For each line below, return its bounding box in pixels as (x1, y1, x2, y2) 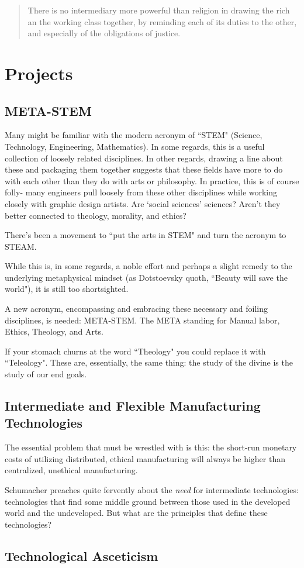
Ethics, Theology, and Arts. (5, 325, 103, 338)
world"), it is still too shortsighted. (5, 283, 129, 295)
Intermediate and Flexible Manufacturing (5, 397, 261, 415)
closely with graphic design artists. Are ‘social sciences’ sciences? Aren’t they (5, 197, 281, 209)
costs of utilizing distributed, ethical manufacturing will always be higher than (5, 452, 285, 464)
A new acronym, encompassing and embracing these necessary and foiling (5, 302, 268, 315)
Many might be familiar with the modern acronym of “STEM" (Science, (5, 129, 262, 141)
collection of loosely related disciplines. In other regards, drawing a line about (5, 152, 283, 164)
